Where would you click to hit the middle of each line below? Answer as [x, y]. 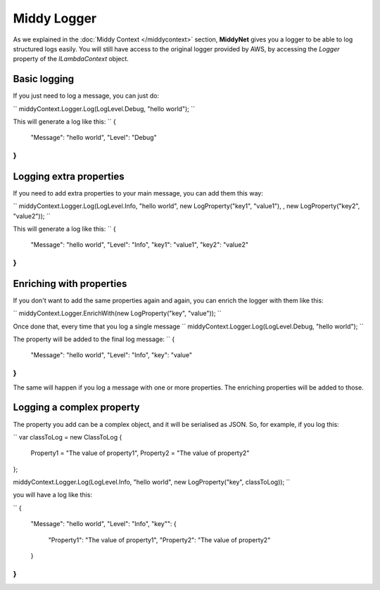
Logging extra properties [69, 176]
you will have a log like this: [53, 495]
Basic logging [44, 79]
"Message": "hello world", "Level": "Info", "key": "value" [112, 355]
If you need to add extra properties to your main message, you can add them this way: [138, 193]
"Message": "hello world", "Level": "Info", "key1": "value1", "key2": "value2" [140, 245]
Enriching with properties [70, 284]
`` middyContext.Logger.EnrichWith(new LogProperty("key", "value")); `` [117, 314]
